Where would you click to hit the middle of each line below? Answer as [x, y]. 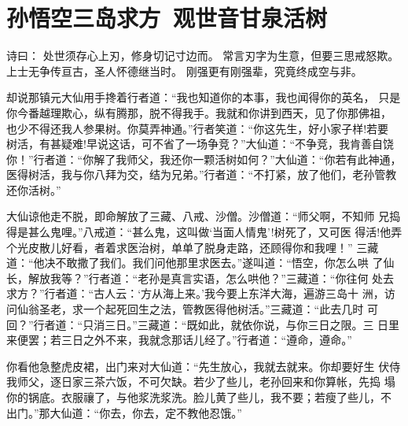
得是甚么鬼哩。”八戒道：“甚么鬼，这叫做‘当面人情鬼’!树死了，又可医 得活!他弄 [204, 232]
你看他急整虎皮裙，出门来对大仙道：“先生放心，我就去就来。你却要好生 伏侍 [204, 366]
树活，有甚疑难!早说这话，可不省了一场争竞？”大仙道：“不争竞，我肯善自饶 [200, 144]
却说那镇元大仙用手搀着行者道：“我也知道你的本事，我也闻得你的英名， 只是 [204, 97]
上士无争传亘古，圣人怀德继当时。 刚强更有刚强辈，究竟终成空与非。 [184, 70]
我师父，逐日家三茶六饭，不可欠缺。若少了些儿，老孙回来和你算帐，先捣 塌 [201, 382]
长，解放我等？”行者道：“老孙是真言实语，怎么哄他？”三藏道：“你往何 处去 [200, 278]
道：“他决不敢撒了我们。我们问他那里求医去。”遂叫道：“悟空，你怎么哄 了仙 [200, 263]
